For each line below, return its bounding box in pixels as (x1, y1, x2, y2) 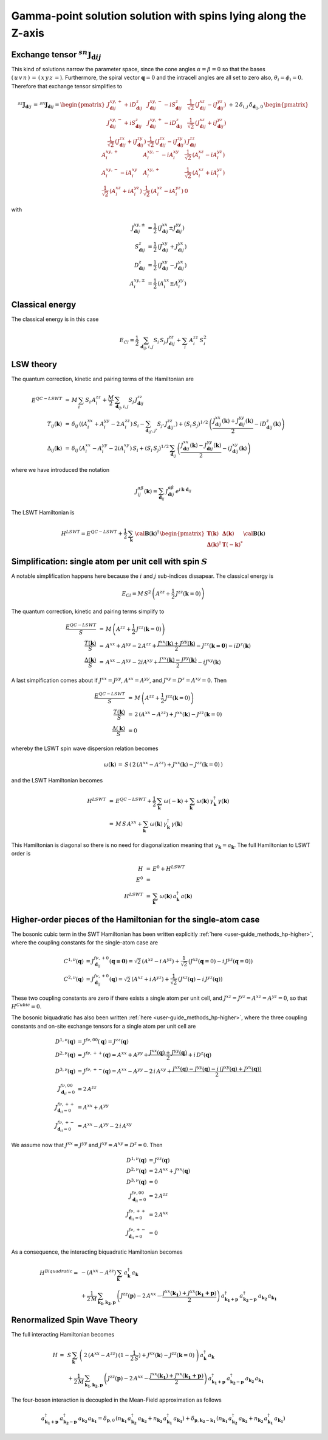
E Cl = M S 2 (121, 589, 151, 599)
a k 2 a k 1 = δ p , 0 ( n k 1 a (78, 1415, 132, 1424)
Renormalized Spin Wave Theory (11, 1315, 138, 1325)
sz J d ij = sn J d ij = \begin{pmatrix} (18, 100, 106, 110)
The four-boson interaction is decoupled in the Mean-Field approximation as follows (11, 1396, 222, 1403)
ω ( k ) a (159, 893, 177, 899)
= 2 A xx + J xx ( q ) (149, 1167, 191, 1175)
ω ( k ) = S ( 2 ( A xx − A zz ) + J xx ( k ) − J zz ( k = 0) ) (103, 760, 223, 768)
